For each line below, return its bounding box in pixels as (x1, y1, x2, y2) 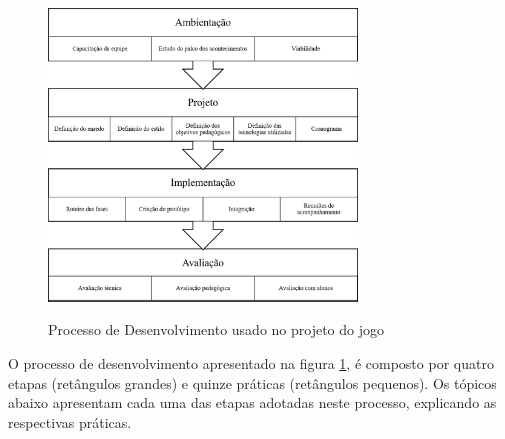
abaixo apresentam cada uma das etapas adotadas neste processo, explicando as (8, 392, 497, 413)
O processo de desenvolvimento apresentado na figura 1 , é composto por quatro (8, 352, 494, 373)
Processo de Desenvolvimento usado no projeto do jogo (48, 319, 384, 340)
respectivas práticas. (8, 411, 132, 432)
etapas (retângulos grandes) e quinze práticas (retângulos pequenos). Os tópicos (8, 372, 497, 393)
